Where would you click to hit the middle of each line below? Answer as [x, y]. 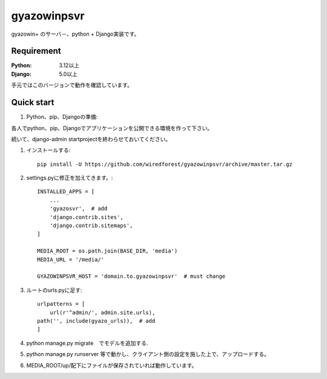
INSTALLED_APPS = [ [66, 192]
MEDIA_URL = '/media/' [71, 259]
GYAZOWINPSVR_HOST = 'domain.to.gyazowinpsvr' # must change [131, 276]
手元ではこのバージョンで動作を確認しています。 [72, 85]
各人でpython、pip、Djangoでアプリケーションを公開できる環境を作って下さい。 [112, 128]
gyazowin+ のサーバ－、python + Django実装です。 [75, 34]
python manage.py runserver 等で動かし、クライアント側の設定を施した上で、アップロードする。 [148, 354]
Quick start [33, 103]
